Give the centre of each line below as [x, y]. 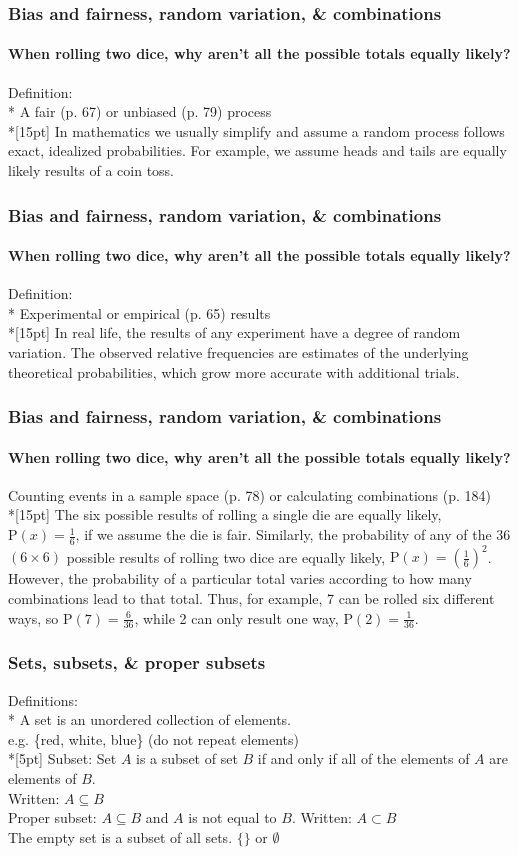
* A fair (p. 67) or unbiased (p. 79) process [140, 111]
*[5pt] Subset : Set [62, 758]
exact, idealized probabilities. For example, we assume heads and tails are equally [257, 150]
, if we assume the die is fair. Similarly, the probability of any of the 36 [293, 534]
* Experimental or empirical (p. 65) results [139, 312]
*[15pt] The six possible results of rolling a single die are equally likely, [225, 514]
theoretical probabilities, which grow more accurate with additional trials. [234, 371]
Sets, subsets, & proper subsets [137, 662]
